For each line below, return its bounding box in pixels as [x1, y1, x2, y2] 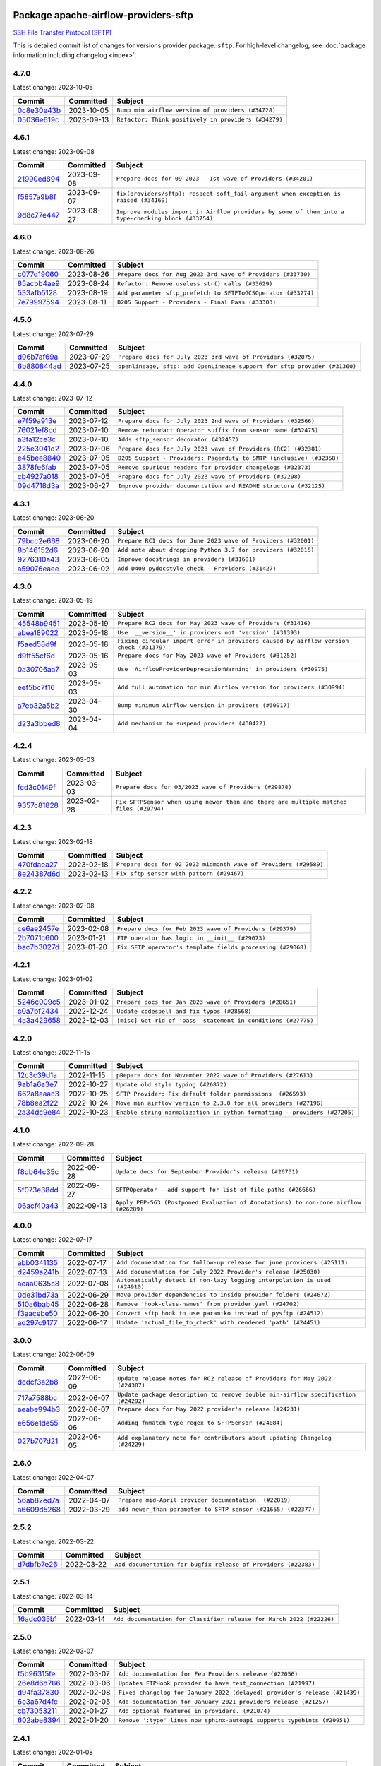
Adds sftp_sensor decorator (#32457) [117, 435, 239, 443]
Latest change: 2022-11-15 [13, 1048, 91, 1056]
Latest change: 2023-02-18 [13, 837, 93, 846]
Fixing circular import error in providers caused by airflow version [117, 636, 349, 644]
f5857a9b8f [17, 191, 56, 201]
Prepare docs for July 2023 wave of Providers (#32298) [117, 473, 301, 480]
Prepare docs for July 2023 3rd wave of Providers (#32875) [117, 353, 315, 360]
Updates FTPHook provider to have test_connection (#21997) [118, 1679, 315, 1687]
